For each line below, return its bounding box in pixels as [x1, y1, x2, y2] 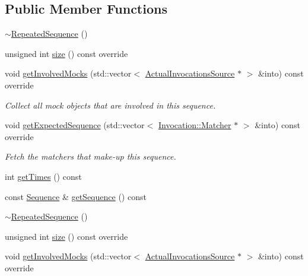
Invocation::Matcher [158, 119, 231, 131]
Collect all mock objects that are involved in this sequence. [5, 99, 216, 111]
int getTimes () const [5, 170, 82, 182]
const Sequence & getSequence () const [5, 190, 147, 202]
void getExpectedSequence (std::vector [5, 119, 145, 131]
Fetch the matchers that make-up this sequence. [5, 150, 176, 163]
